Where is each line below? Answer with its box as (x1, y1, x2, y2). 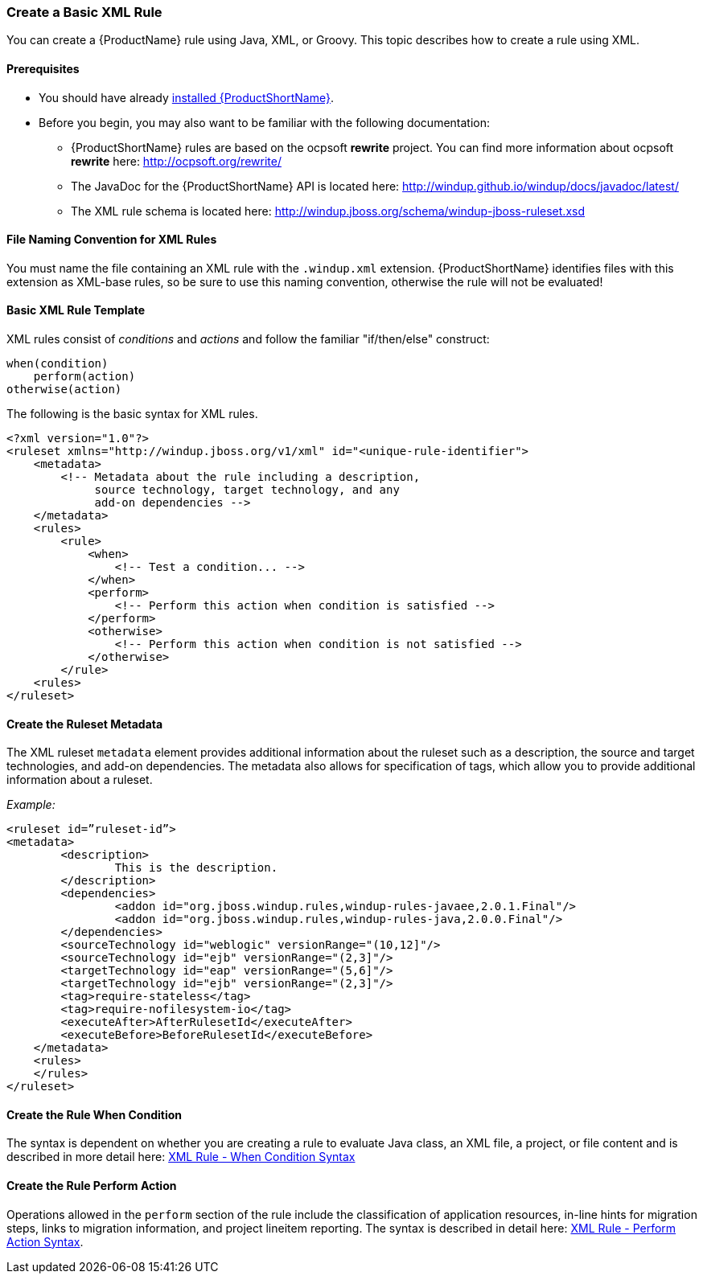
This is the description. (114, 861, 278, 875)
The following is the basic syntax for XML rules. (6, 407, 258, 421)
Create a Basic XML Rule (6, 4, 162, 20)
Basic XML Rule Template (6, 303, 145, 318)
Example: (6, 798, 55, 812)
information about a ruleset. (6, 773, 153, 787)
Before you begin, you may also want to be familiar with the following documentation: (39, 115, 491, 129)
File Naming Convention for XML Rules (6, 232, 217, 247)
